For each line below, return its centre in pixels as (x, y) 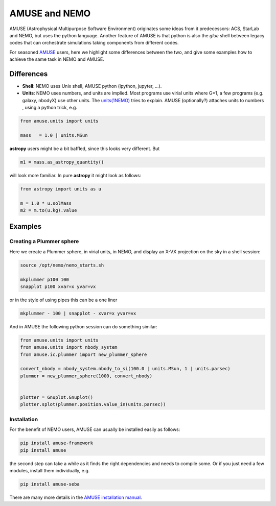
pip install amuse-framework (57, 443)
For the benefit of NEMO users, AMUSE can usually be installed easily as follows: (95, 429)
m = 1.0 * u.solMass (46, 203)
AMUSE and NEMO (50, 13)
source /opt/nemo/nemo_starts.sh (62, 265)
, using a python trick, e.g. (50, 108)
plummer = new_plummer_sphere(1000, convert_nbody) (86, 376)
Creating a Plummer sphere (44, 242)
